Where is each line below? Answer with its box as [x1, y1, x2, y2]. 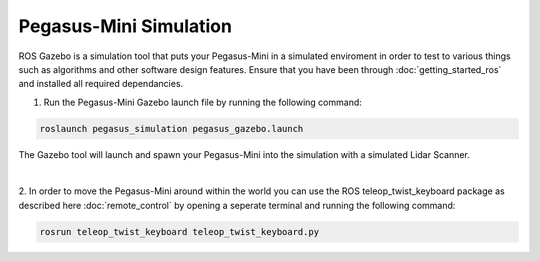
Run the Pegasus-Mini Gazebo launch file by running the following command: [43, 96, 362, 108]
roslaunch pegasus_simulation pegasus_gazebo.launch [39, 123, 304, 134]
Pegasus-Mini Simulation [18, 15, 232, 37]
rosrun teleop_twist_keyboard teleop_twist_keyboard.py [39, 226, 320, 237]
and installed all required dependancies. [18, 78, 184, 90]
